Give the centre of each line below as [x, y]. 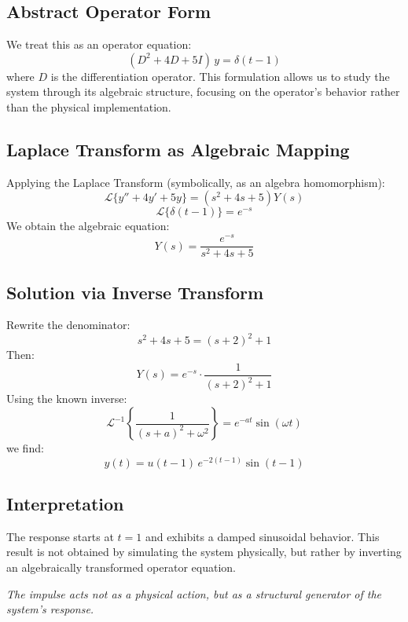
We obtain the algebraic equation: [88, 226]
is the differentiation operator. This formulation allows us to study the [220, 76]
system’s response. [50, 609]
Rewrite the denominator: [68, 325]
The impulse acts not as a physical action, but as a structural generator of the [194, 593]
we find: [25, 448]
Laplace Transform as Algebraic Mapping [178, 149]
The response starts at [60, 536]
